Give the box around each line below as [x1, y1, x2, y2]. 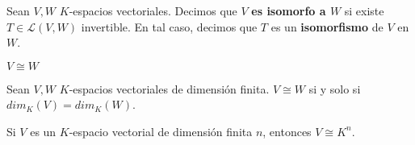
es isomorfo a [251, 2, 326, 19]
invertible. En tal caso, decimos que [81, 18, 258, 35]
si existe [344, 2, 384, 19]
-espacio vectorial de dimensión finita [69, 122, 253, 139]
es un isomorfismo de [270, 18, 384, 35]
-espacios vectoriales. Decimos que [69, 2, 237, 19]
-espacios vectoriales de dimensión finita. [69, 80, 270, 97]
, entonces [262, 122, 312, 139]
